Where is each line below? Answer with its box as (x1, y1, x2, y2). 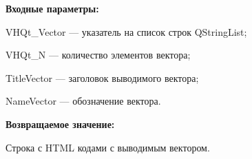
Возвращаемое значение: (6, 116, 115, 131)
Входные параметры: (6, 1, 99, 15)
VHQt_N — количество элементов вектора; (6, 47, 191, 62)
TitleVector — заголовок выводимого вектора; (6, 70, 199, 85)
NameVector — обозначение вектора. (6, 94, 161, 108)
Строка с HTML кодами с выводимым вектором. (6, 140, 210, 154)
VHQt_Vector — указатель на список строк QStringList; (6, 24, 247, 39)
